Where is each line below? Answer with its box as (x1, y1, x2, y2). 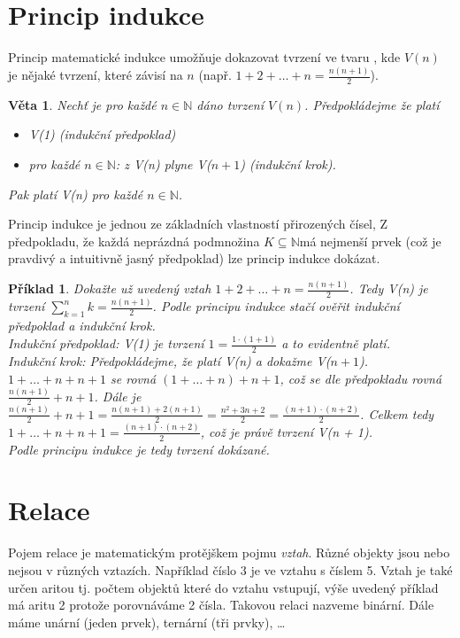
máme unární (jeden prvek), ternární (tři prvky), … (8, 612, 286, 631)
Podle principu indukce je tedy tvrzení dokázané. (8, 440, 270, 458)
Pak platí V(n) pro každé (8, 184, 143, 203)
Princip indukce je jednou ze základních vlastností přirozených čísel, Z (8, 214, 388, 233)
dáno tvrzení (196, 95, 264, 113)
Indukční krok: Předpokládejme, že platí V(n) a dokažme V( (8, 352, 331, 370)
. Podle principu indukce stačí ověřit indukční (152, 297, 400, 315)
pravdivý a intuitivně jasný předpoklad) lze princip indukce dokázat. (8, 249, 380, 268)
